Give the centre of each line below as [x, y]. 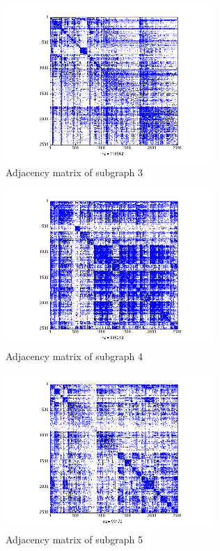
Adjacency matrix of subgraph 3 [74, 172]
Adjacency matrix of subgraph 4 [74, 356]
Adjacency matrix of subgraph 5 [74, 539]
